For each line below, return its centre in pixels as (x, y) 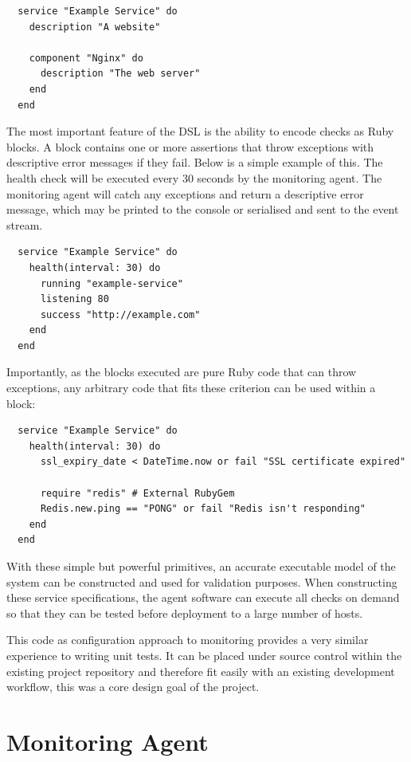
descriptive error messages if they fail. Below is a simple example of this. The (195, 162)
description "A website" (95, 27)
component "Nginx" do (86, 58)
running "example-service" (112, 283)
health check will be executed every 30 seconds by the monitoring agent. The (194, 177)
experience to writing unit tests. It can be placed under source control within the (204, 655)
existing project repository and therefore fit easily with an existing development (201, 671)
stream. (25, 224)
